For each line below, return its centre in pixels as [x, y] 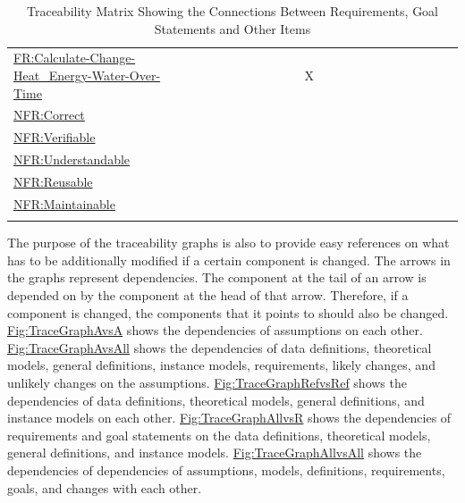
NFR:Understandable [72, 159]
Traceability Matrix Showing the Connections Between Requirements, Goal [232, 11]
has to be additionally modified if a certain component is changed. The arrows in [229, 260]
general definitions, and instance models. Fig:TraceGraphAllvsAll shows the [215, 453]
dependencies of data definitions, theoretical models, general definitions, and [216, 400]
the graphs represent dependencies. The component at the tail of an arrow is [217, 277]
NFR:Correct [49, 115]
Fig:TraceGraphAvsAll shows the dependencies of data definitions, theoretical [220, 347]
